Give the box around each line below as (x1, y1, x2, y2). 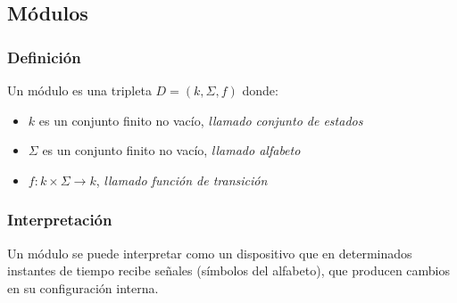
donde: (242, 81, 278, 99)
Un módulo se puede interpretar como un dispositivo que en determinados (7, 243, 412, 262)
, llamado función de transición (96, 170, 268, 189)
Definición (7, 45, 81, 68)
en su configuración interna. (7, 278, 159, 297)
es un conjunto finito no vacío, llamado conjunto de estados (38, 111, 363, 129)
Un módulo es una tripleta (7, 81, 152, 99)
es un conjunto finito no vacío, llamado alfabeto (42, 141, 301, 160)
